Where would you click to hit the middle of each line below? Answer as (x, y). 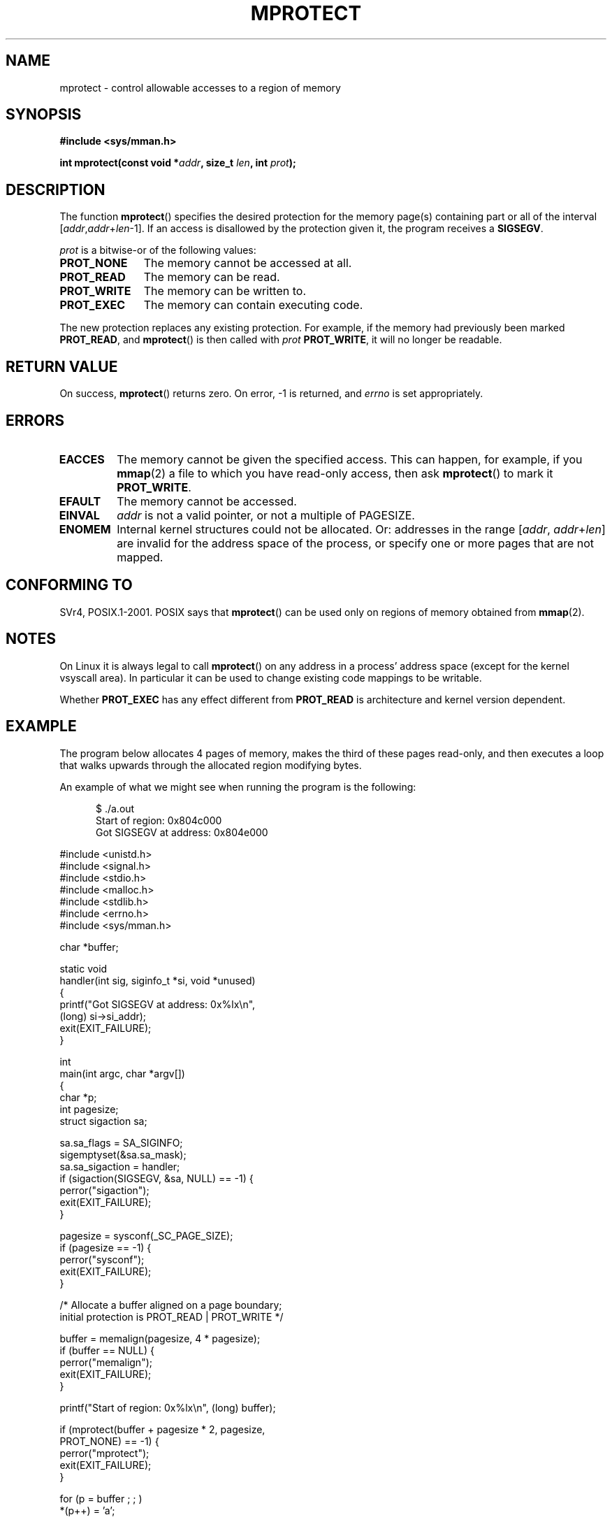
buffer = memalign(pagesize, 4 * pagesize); (160, 1338)
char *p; (78, 1097)
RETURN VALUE (62, 366)
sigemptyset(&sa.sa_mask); (123, 1154)
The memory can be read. (212, 277)
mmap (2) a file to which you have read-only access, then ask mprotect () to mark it (335, 473)
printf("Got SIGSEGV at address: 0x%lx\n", (158, 1004)
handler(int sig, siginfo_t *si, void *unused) (158, 980)
